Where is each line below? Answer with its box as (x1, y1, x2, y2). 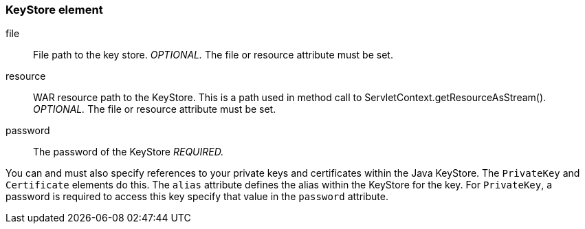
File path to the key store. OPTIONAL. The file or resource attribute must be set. (33, 49, 393, 61)
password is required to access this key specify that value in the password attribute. (5, 190, 388, 203)
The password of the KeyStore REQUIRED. (33, 146, 224, 158)
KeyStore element (5, 3, 103, 17)
